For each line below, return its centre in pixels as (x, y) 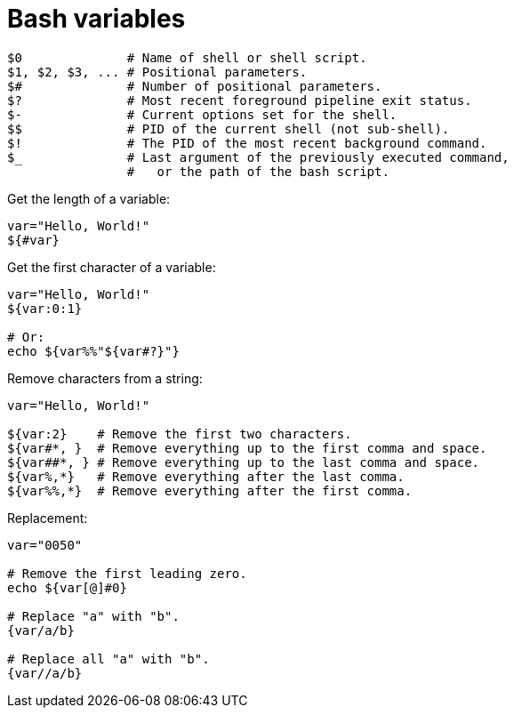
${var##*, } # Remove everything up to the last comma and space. (244, 462)
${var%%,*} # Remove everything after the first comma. (210, 490)
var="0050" (45, 545)
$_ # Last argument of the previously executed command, (258, 157)
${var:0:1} (45, 308)
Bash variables (96, 19)
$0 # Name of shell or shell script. (187, 57)
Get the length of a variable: (89, 198)
